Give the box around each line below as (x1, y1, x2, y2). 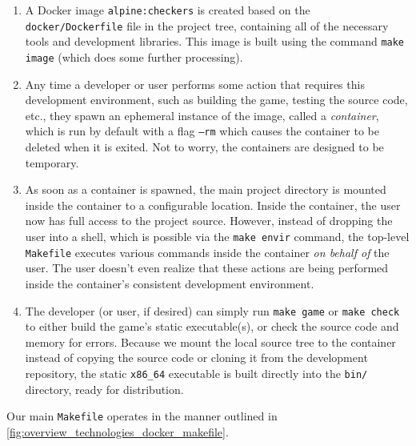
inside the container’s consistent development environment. (25, 275, 314, 291)
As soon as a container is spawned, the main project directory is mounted (25, 181, 386, 198)
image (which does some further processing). (25, 48, 243, 65)
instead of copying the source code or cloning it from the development (25, 349, 368, 366)
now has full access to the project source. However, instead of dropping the (25, 212, 393, 229)
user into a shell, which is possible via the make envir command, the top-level (25, 228, 410, 245)
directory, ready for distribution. (25, 380, 184, 397)
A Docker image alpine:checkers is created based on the (25, 2, 310, 18)
